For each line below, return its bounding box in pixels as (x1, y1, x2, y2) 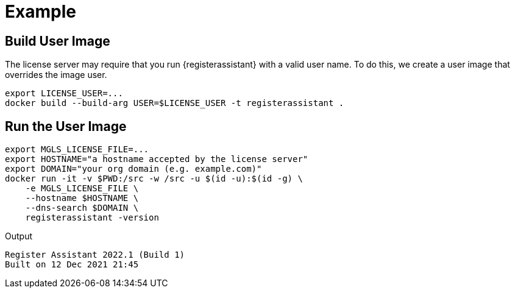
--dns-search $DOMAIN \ (25, 203, 139, 213)
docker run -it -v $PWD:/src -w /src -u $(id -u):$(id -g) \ (5, 174, 303, 184)
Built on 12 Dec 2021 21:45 (5, 259, 139, 270)
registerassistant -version (25, 213, 159, 223)
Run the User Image (5, 118, 127, 134)
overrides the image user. (5, 69, 107, 80)
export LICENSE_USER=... (5, 88, 123, 99)
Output (5, 231, 32, 242)
